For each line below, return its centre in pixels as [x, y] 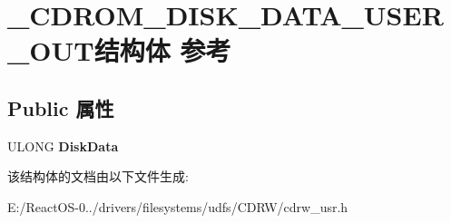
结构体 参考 [162, 50]
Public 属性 [61, 107]
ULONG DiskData [63, 145]
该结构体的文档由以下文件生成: [98, 176]
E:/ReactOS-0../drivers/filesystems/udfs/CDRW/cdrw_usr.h [178, 206]
